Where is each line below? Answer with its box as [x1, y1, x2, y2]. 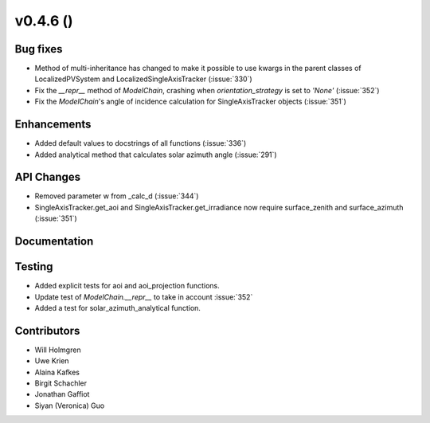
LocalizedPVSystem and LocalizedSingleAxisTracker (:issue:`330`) [34, 74, 252, 84]
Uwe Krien [34, 356, 69, 366]
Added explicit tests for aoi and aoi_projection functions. [34, 281, 221, 291]
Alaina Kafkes [34, 367, 80, 377]
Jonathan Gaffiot [34, 390, 90, 399]
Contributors [14, 323, 80, 338]
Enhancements [14, 118, 92, 131]
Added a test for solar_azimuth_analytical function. [34, 303, 201, 312]
